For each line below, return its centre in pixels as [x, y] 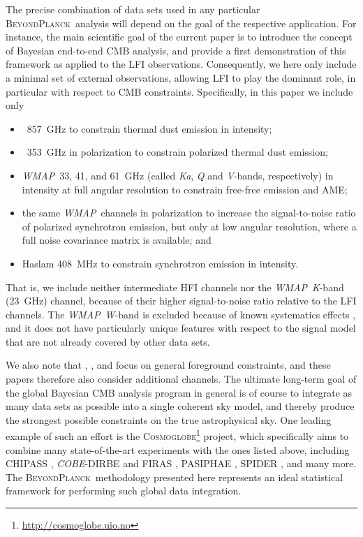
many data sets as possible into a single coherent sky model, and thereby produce [180, 406]
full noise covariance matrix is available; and [117, 240]
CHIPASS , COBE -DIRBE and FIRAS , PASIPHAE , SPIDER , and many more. [181, 463]
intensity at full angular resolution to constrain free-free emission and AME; [185, 189]
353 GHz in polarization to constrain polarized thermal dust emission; [177, 152]
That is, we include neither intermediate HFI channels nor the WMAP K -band [175, 287]
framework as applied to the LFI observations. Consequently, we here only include [181, 64]
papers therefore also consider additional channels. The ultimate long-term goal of [181, 379]
